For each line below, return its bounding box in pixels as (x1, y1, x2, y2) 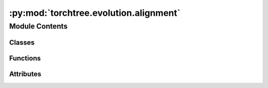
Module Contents (9, 22, 68, 31)
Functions (9, 54, 41, 62)
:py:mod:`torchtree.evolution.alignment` (9, 7, 181, 18)
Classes (9, 38, 35, 46)
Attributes (9, 70, 42, 78)
